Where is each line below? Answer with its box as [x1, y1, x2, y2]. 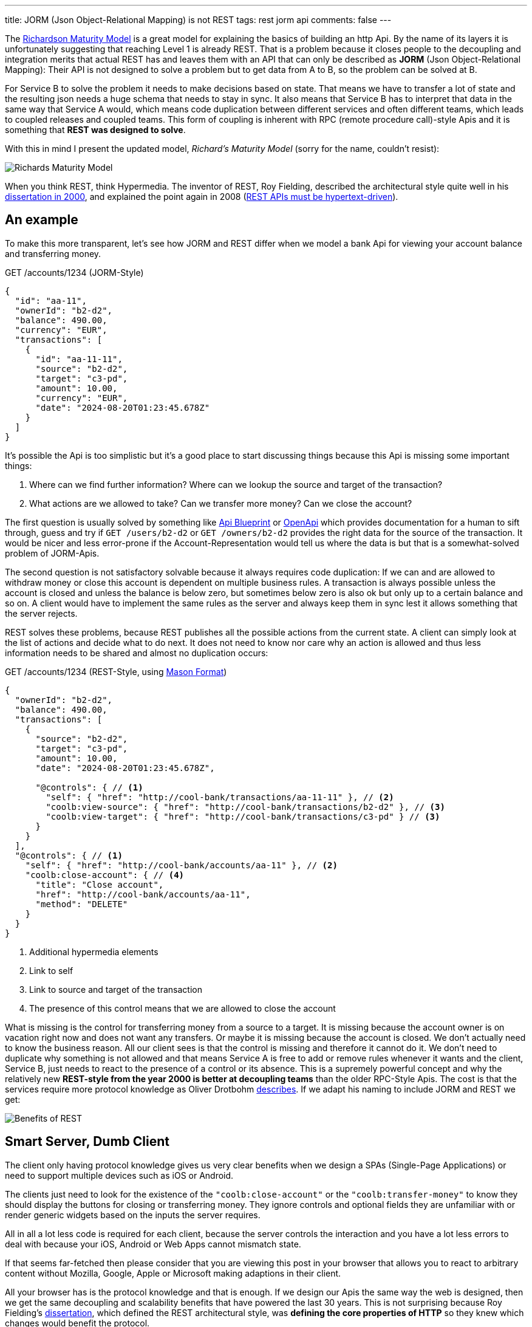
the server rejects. [5, 608, 78, 619]
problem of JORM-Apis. [5, 547, 100, 558]
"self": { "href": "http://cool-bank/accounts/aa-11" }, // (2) [25, 860, 338, 870]
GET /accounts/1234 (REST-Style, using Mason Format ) [5, 666, 227, 677]
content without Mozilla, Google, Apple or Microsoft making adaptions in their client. [5, 1267, 341, 1278]
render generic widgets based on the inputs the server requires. [5, 1209, 261, 1220]
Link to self [29, 965, 73, 976]
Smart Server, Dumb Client [5, 1134, 169, 1150]
